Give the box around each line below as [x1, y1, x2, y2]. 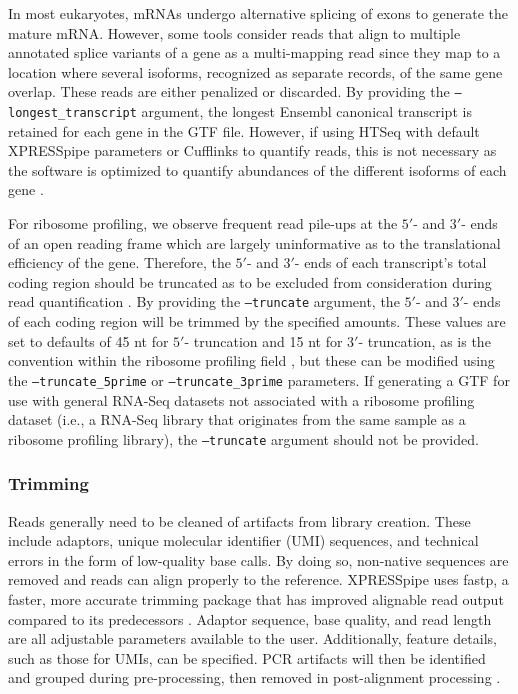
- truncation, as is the [358, 330, 491, 351]
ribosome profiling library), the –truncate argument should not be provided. [8, 428, 479, 449]
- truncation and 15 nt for [184, 330, 343, 351]
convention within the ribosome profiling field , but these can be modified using [8, 350, 495, 371]
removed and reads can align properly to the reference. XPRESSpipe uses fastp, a [8, 569, 509, 590]
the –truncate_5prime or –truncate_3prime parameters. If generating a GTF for [8, 369, 510, 390]
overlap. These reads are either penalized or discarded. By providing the [8, 81, 450, 102]
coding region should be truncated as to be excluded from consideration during [8, 271, 492, 292]
